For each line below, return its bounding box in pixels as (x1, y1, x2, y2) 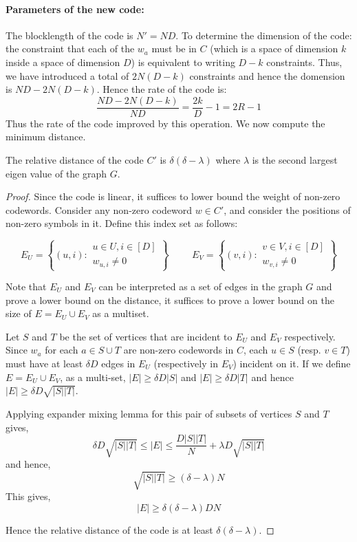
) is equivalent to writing (131, 54, 235, 69)
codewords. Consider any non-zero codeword (6, 202, 192, 217)
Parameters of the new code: (6, 1, 144, 16)
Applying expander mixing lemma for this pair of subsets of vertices (6, 406, 292, 420)
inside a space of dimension (6, 54, 120, 69)
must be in (151, 41, 197, 56)
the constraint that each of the (6, 41, 135, 56)
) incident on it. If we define (232, 356, 351, 370)
